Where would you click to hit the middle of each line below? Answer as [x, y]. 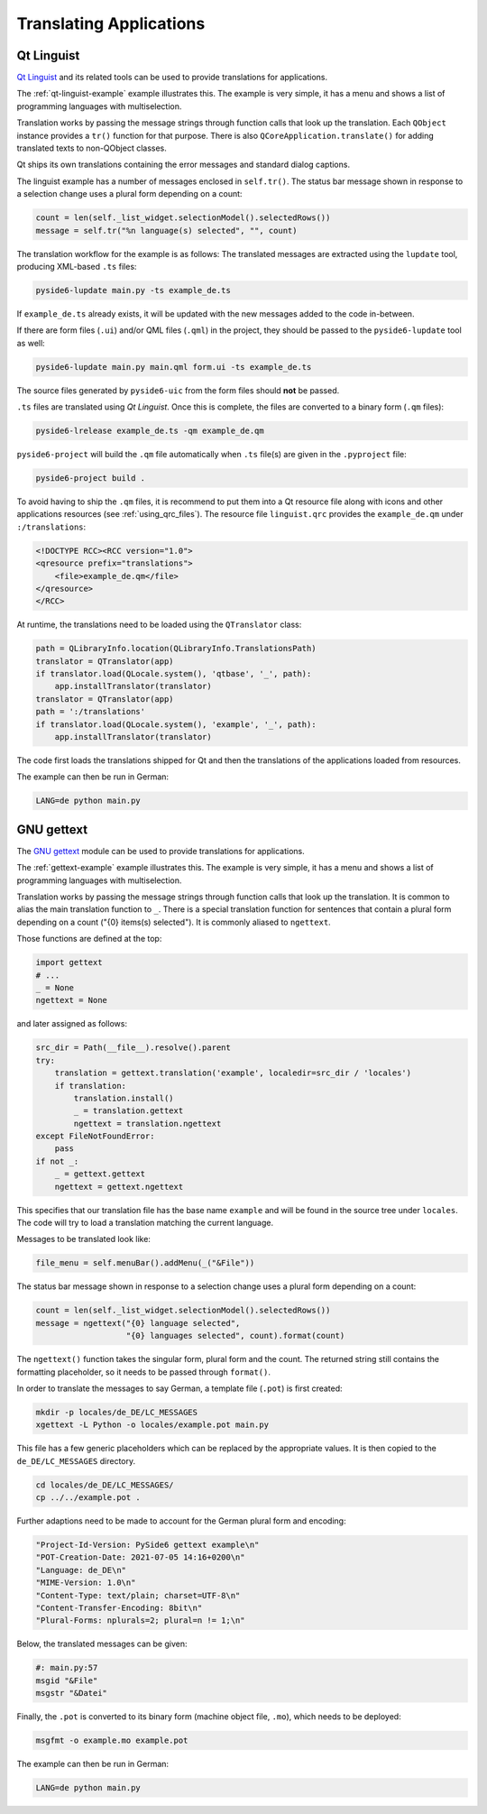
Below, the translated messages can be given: [102, 1644]
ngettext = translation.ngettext [147, 1123]
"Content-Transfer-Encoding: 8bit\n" [119, 1607]
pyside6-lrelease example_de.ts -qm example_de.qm [150, 431]
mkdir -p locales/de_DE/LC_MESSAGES [117, 1412]
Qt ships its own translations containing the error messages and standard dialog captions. [184, 165]
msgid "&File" [67, 1680]
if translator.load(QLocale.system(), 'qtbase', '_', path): [174, 674]
